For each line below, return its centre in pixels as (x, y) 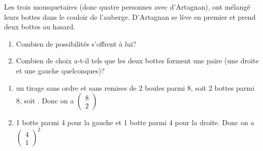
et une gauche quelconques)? (60, 70)
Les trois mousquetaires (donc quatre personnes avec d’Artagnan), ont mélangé (127, 7)
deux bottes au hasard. (40, 27)
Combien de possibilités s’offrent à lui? (76, 43)
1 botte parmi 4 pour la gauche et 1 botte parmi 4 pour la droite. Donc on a (135, 122)
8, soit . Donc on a (45, 101)
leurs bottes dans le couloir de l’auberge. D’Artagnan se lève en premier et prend (130, 16)
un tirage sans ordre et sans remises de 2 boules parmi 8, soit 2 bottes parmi (135, 87)
